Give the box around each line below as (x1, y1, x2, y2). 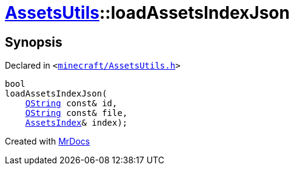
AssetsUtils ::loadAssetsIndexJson (5, 2, 290, 23)
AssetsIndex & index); (25, 118, 128, 128)
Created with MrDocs (5, 136, 90, 147)
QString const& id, (25, 98, 118, 109)
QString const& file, (25, 108, 128, 118)
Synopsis (5, 34, 62, 50)
